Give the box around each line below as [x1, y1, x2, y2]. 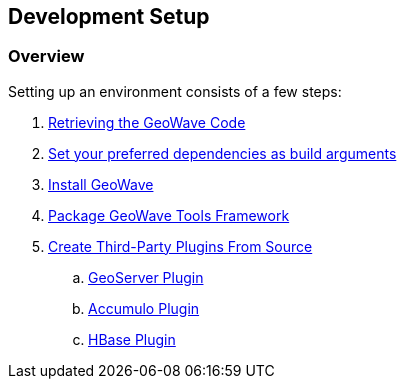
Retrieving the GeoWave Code [48, 113, 246, 131]
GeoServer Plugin [88, 268, 204, 286]
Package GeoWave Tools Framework [48, 206, 290, 224]
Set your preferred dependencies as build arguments [48, 144, 397, 162]
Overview [8, 46, 85, 67]
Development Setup [8, 4, 210, 29]
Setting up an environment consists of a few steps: [8, 82, 342, 100]
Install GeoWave [48, 175, 154, 193]
